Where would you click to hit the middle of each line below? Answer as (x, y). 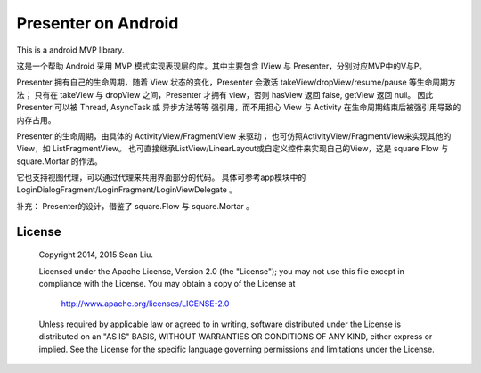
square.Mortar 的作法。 (59, 161)
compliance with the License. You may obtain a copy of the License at (167, 284)
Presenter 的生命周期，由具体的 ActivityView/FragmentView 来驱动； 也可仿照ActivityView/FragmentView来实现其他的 (234, 136)
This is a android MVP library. (70, 50)
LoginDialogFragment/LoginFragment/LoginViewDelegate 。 (127, 190)
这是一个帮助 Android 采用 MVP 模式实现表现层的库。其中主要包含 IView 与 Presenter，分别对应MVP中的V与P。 (222, 66)
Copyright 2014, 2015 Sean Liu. (96, 255)
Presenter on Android (98, 23)
